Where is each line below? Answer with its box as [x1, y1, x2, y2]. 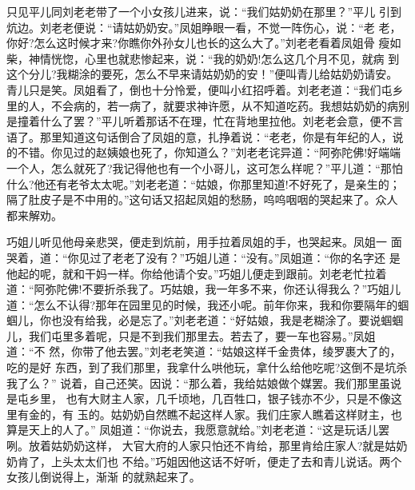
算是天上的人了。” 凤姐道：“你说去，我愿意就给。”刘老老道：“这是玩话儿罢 [6, 421, 390, 438]
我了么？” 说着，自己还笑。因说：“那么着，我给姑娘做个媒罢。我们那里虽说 [6, 374, 401, 391]
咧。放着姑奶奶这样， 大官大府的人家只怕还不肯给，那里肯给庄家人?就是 [6, 437, 385, 454]
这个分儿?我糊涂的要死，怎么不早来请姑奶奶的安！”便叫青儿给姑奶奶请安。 [6, 66, 398, 82]
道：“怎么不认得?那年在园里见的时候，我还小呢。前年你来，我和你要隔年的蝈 [6, 296, 409, 313]
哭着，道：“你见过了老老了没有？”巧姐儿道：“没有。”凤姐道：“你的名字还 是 [6, 249, 401, 265]
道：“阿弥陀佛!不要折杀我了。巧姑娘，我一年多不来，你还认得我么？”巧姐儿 [6, 281, 401, 297]
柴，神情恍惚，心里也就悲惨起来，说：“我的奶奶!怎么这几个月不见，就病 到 [6, 50, 400, 66]
